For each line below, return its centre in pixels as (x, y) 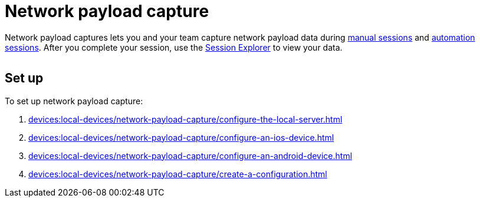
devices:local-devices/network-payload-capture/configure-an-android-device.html (190, 155)
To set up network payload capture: (74, 101)
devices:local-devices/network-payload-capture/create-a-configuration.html (178, 174)
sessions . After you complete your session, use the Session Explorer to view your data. (174, 47)
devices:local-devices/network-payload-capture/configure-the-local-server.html (185, 119)
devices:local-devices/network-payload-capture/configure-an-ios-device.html (181, 137)
